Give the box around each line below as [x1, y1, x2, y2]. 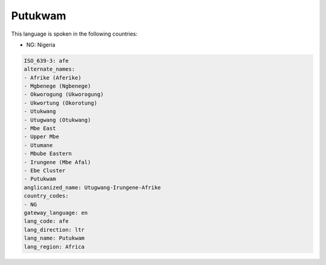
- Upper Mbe [24, 133, 60, 140]
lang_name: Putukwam [24, 235, 85, 241]
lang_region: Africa [24, 243, 85, 250]
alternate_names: [24, 66, 75, 72]
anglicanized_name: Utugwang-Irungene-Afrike [24, 184, 161, 191]
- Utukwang [24, 108, 56, 115]
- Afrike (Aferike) [24, 74, 81, 81]
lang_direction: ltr [24, 226, 85, 233]
